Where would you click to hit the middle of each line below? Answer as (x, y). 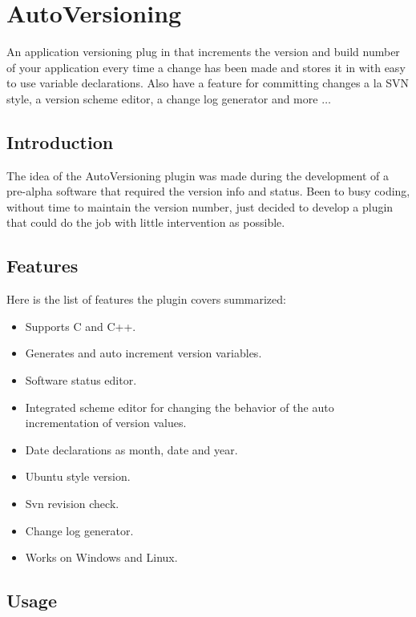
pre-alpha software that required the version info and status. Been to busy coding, (208, 191)
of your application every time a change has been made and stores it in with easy (206, 67)
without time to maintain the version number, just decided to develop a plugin (200, 206)
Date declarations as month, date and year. (131, 449)
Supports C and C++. (81, 326)
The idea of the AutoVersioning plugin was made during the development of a (198, 175)
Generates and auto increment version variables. (143, 353)
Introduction (60, 141)
